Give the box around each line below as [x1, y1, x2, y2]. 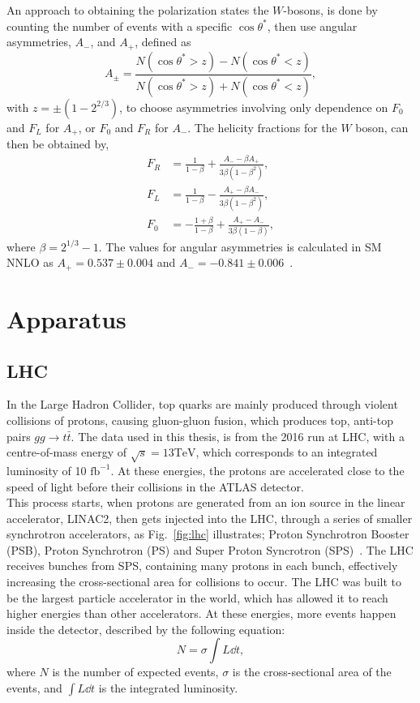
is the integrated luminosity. [98, 679, 238, 697]
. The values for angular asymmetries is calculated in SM [98, 238, 382, 255]
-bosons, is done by [283, 2, 378, 18]
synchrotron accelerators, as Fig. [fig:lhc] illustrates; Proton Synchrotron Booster [6, 525, 409, 542]
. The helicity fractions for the [187, 118, 337, 135]
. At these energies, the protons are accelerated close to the [110, 461, 405, 478]
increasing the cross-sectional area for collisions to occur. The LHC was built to [6, 573, 401, 590]
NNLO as [6, 254, 54, 271]
